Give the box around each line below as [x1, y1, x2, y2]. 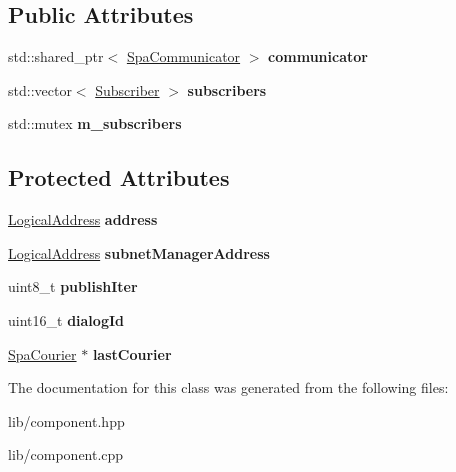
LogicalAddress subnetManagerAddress [8, 242, 270, 263]
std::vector [8, 79, 72, 100]
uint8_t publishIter [8, 276, 138, 297]
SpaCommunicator [126, 46, 241, 67]
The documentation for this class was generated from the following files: [8, 377, 449, 398]
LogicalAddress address [8, 209, 158, 230]
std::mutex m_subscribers [8, 113, 182, 134]
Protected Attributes [8, 162, 230, 193]
